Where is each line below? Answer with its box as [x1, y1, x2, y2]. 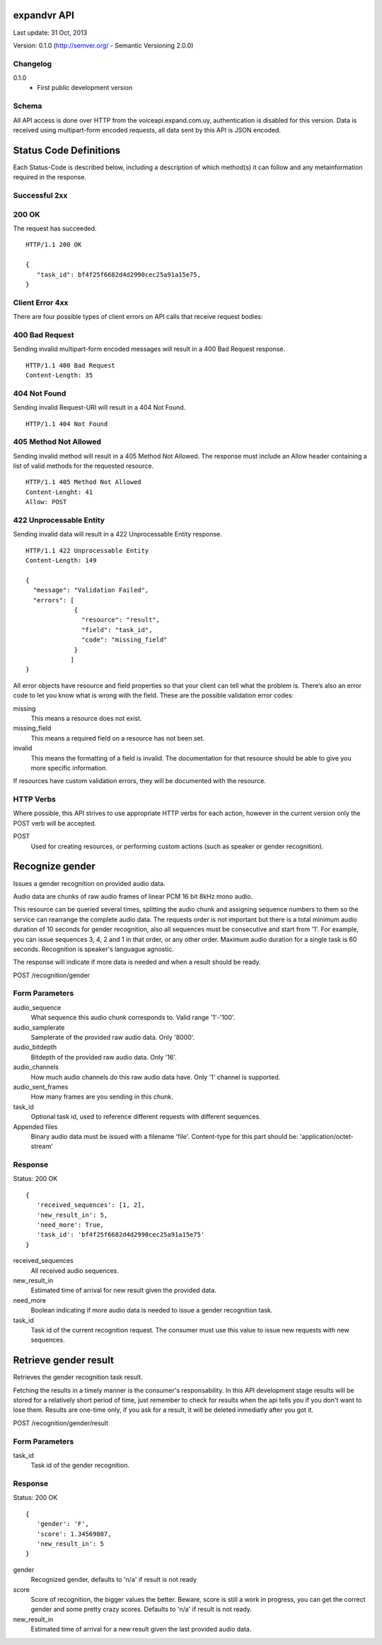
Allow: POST [25, 498, 67, 506]
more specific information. [30, 763, 108, 772]
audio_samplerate [13, 1023, 65, 1031]
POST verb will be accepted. [13, 819, 97, 827]
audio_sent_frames [13, 1082, 69, 1091]
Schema [13, 101, 42, 111]
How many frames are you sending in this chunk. [30, 1092, 173, 1101]
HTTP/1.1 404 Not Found [25, 420, 108, 428]
